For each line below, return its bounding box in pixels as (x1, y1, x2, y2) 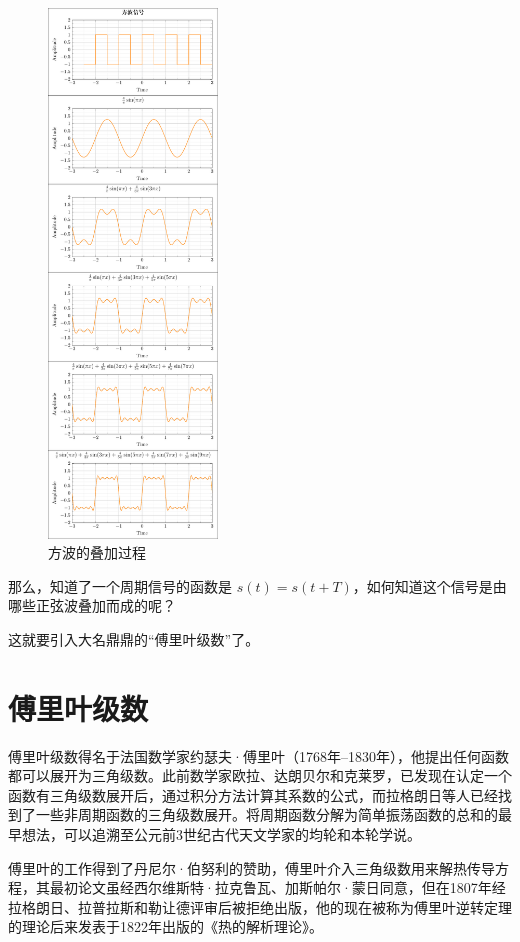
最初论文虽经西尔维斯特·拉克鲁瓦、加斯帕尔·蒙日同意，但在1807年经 (49, 877, 506, 898)
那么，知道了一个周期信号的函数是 (8, 575, 232, 596)
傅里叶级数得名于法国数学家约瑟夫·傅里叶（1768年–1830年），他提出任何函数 (8, 745, 509, 766)
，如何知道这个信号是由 (352, 575, 507, 596)
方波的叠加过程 (48, 542, 146, 563)
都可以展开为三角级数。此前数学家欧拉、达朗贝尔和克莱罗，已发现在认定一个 (8, 765, 512, 786)
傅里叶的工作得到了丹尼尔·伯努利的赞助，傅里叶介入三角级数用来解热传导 (8, 857, 495, 878)
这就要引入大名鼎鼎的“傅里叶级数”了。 (8, 628, 260, 649)
